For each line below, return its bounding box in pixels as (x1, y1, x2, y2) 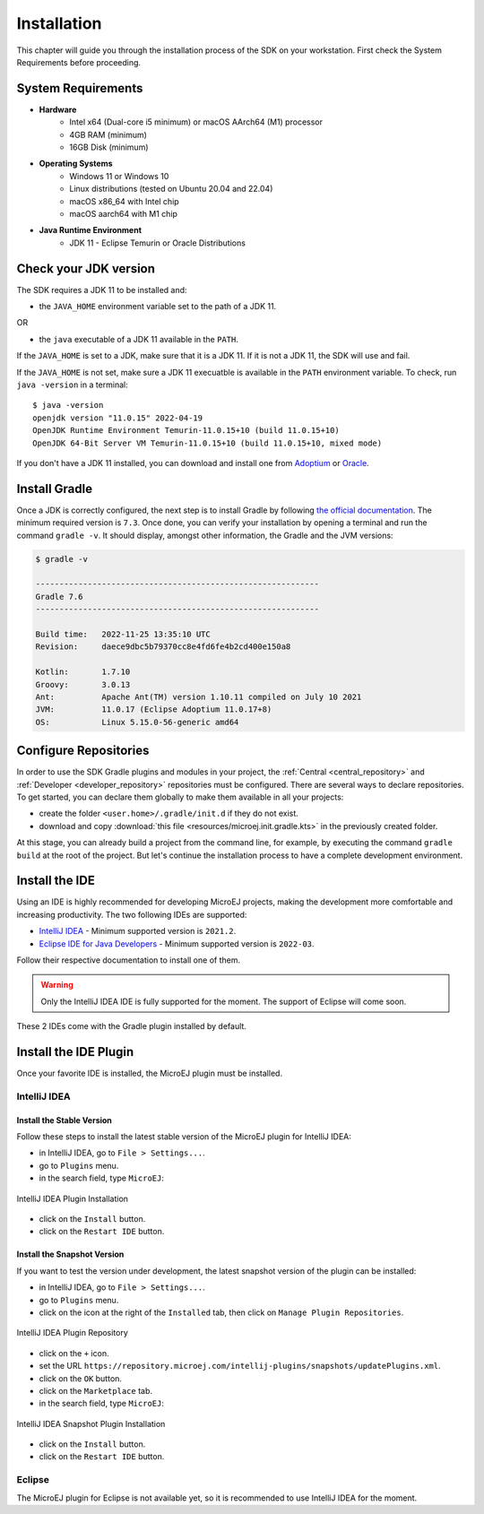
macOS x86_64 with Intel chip (69, 195, 179, 206)
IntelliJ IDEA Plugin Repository (16, 1328, 129, 1338)
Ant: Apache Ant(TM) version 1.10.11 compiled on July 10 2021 (35, 691, 362, 702)
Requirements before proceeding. (16, 56, 142, 67)
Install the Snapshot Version (16, 1249, 125, 1259)
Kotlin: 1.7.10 (35, 667, 131, 677)
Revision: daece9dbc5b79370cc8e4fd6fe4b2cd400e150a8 (35, 642, 291, 652)
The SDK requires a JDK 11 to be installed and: (16, 284, 187, 295)
